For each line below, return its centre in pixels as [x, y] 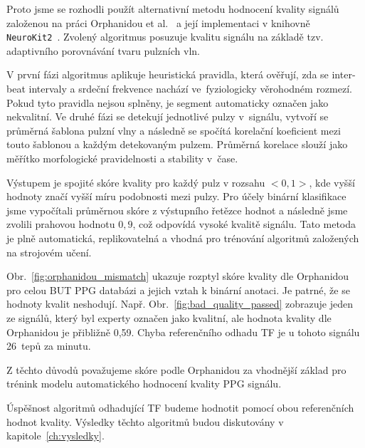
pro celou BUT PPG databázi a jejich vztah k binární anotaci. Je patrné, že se [178, 290]
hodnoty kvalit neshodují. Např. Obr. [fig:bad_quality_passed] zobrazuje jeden [180, 304]
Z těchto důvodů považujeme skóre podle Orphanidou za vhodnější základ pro [176, 369]
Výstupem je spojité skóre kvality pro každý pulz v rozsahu [136, 182]
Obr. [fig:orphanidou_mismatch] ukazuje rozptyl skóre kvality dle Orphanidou [178, 276]
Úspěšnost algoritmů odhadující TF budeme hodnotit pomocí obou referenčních [180, 407]
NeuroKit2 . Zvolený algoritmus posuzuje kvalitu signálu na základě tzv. [165, 37]
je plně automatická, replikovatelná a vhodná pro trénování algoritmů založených [183, 238]
